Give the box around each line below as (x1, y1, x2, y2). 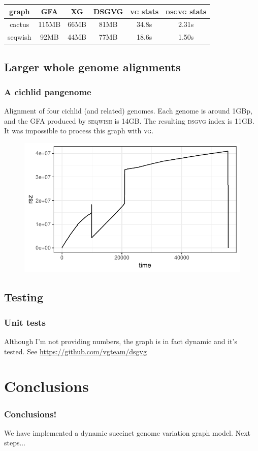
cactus (10, 19, 29, 30)
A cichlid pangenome (4, 85, 91, 98)
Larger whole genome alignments (4, 59, 181, 74)
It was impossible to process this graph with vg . (4, 125, 154, 136)
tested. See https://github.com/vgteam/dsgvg (4, 346, 147, 356)
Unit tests (4, 316, 46, 328)
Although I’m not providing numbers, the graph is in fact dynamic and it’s (4, 336, 237, 347)
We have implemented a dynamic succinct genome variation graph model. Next (4, 427, 251, 438)
